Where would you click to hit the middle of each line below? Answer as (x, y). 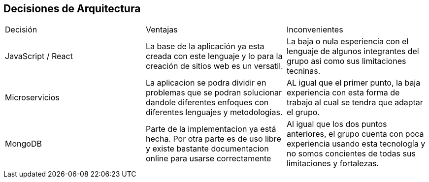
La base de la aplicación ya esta (205, 46)
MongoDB (23, 144)
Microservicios (32, 98)
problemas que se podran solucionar (214, 93)
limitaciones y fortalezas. (333, 164)
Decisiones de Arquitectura (72, 9)
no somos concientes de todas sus (351, 154)
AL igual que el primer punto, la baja (353, 83)
